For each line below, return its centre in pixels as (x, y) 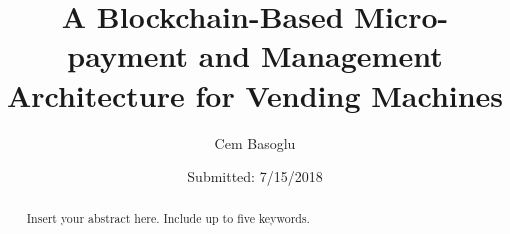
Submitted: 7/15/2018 (255, 176)
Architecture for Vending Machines (255, 94)
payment (128, 55)
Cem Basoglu (255, 142)
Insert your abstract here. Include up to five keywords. (168, 218)
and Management (320, 55)
